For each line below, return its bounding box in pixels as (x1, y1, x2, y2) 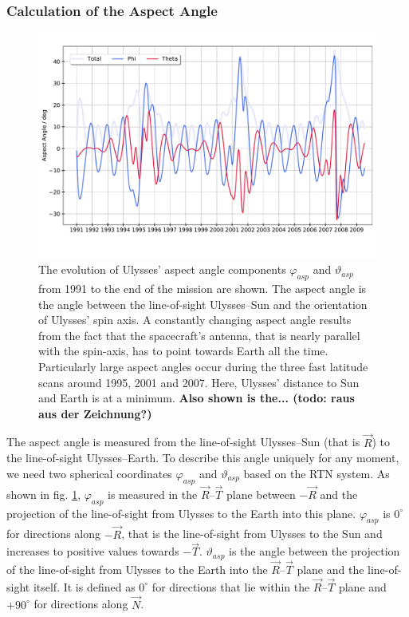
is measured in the (108, 485, 198, 502)
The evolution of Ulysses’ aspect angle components (38, 261, 286, 278)
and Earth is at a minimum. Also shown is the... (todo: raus (38, 390, 355, 406)
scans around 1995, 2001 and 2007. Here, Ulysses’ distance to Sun (38, 374, 360, 390)
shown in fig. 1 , (6, 485, 81, 502)
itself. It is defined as (33, 578, 136, 595)
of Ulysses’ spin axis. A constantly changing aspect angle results (38, 311, 352, 328)
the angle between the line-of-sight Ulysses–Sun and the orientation (38, 295, 368, 312)
